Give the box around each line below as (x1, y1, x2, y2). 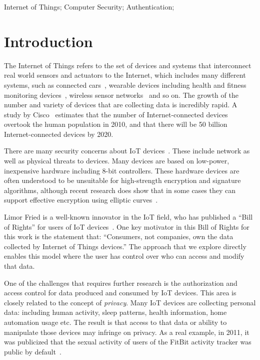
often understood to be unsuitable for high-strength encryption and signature (4, 175, 241, 186)
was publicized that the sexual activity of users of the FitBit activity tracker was (4, 336, 251, 347)
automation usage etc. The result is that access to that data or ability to (4, 316, 227, 327)
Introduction (4, 31, 93, 51)
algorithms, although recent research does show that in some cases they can (4, 185, 236, 195)
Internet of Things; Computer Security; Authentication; (4, 2, 174, 12)
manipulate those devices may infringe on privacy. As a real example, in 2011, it (4, 326, 249, 337)
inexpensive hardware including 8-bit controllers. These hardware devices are (4, 165, 239, 175)
